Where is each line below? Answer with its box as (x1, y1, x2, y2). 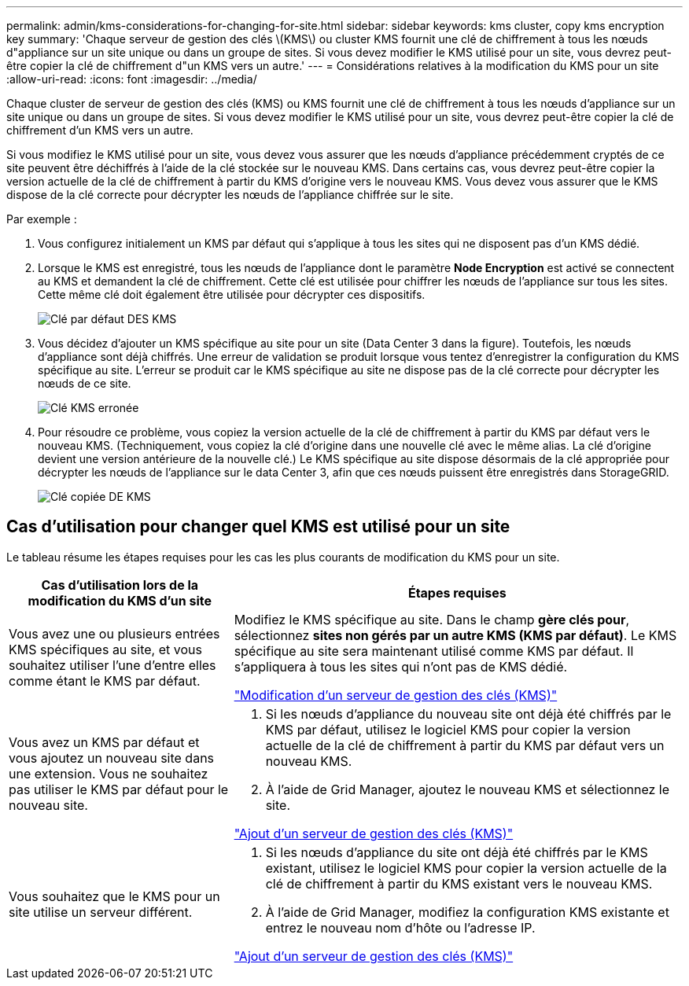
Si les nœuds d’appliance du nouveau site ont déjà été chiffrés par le (265, 705, 672, 722)
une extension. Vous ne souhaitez (9, 765, 208, 782)
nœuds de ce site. (38, 377, 131, 390)
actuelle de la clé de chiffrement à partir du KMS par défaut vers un (265, 737, 665, 753)
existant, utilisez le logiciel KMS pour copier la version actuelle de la (265, 859, 667, 876)
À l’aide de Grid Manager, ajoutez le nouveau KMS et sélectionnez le (265, 781, 670, 797)
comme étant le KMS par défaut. (9, 672, 201, 689)
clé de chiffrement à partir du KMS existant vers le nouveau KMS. (265, 875, 653, 892)
